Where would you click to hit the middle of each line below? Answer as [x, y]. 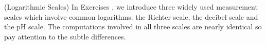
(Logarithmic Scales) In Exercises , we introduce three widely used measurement [131, 7]
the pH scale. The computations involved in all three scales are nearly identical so [133, 27]
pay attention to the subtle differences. [65, 36]
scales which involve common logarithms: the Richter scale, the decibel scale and [131, 16]
